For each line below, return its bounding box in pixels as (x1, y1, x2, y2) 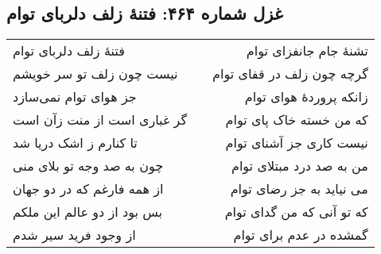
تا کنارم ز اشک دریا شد (13, 133, 138, 152)
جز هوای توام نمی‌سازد (13, 87, 137, 106)
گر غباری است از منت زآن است (13, 110, 188, 129)
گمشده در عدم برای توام (233, 225, 368, 244)
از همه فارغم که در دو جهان (13, 179, 164, 198)
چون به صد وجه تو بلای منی (13, 156, 164, 175)
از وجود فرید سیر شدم (13, 225, 136, 244)
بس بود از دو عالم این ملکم (13, 202, 163, 221)
